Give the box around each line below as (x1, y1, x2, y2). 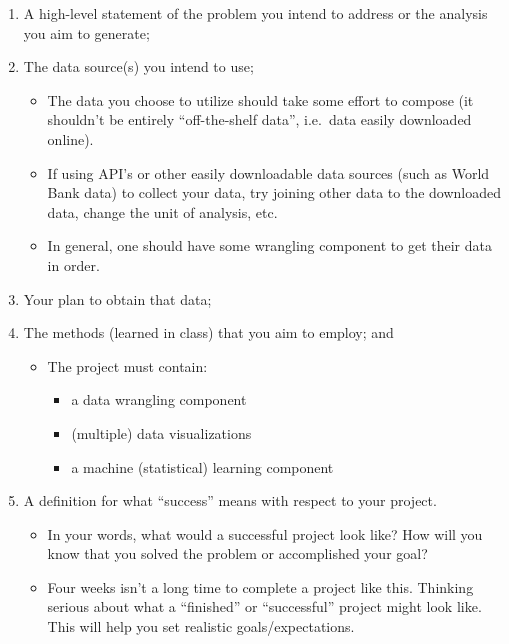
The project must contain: (47, 355, 208, 376)
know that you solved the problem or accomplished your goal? (47, 543, 428, 564)
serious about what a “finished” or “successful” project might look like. (47, 596, 482, 617)
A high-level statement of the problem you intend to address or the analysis (23, 3, 488, 23)
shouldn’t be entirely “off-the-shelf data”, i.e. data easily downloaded (47, 109, 472, 130)
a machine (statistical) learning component (71, 456, 334, 477)
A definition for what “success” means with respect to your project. (23, 490, 437, 511)
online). (47, 128, 94, 149)
